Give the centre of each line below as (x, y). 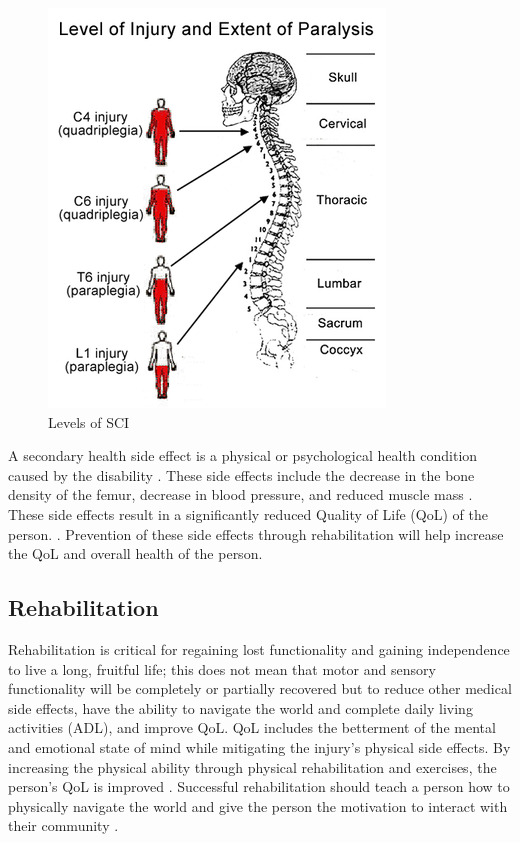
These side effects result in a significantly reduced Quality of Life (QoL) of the (248, 513)
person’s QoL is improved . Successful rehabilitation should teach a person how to (259, 786)
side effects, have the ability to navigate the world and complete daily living (240, 707)
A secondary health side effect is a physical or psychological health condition (243, 455)
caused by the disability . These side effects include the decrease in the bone (241, 474)
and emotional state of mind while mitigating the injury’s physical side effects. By (259, 746)
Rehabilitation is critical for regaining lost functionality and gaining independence (259, 648)
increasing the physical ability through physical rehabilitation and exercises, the (252, 766)
